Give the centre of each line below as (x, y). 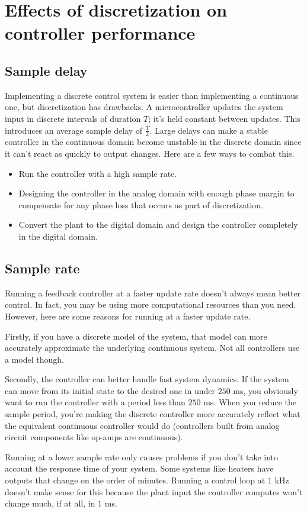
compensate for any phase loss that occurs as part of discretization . (141, 204)
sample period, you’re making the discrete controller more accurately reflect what (153, 414)
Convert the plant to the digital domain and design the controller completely (158, 225)
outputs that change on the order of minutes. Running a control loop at (135, 480)
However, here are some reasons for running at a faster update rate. (128, 316)
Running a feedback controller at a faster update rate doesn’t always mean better (153, 293)
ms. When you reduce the (250, 402)
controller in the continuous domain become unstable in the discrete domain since (153, 142)
